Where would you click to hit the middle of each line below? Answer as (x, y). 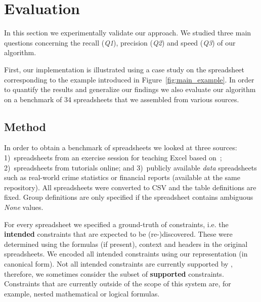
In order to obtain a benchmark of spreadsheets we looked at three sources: (121, 147)
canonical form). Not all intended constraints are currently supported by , (119, 264)
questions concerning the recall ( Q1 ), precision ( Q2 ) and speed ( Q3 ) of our (120, 42)
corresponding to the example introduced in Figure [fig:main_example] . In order (129, 79)
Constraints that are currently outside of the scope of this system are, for (118, 284)
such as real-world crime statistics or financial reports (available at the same (122, 177)
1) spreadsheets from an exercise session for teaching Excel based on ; (113, 158)
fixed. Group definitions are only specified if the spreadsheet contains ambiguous (129, 197)
